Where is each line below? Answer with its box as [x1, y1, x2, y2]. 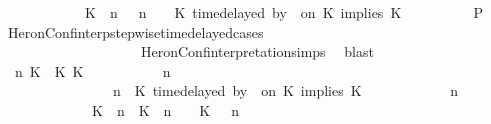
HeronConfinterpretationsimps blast [140, 41, 374, 62]
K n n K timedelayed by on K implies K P [84, 2, 484, 22]
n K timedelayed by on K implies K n [112, 80, 459, 101]
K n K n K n [91, 99, 240, 120]
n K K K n [14, 60, 171, 81]
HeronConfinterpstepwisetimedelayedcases [7, 21, 264, 42]
